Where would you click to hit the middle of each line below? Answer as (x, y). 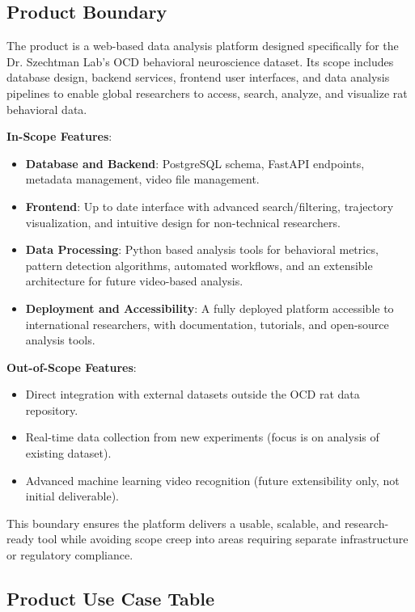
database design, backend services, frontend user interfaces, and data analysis (198, 77)
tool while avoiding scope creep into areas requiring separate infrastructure (223, 539)
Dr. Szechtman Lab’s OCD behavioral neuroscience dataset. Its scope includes (200, 61)
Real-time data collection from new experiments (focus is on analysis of (202, 437)
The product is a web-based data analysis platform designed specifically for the (203, 46)
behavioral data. (47, 109)
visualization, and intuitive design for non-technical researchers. (183, 222)
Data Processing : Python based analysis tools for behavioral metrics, (202, 249)
